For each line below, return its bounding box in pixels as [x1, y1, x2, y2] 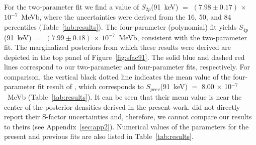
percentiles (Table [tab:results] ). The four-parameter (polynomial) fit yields [4, 22, 237, 32]
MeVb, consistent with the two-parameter [119, 32, 247, 42]
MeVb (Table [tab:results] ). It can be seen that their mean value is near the [7, 91, 242, 102]
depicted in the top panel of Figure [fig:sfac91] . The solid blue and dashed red [4, 51, 245, 62]
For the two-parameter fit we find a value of [4, 2, 139, 12]
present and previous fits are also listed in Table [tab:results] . [4, 131, 194, 141]
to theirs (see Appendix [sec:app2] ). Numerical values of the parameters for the [4, 121, 249, 131]
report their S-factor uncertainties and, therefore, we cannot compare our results [4, 111, 252, 122]
